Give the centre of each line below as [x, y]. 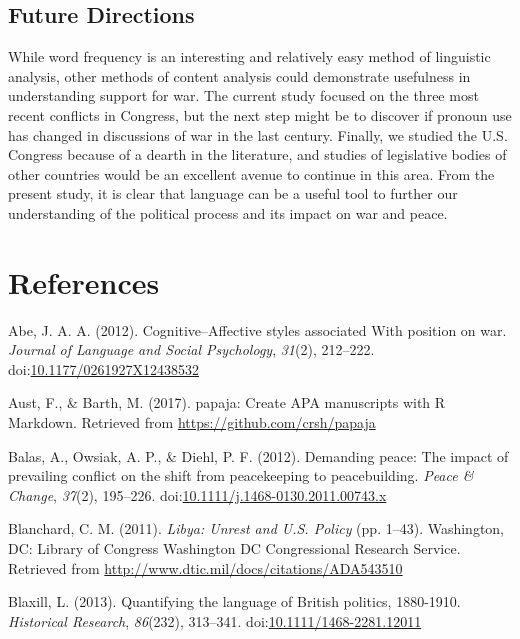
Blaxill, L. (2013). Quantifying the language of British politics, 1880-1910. [234, 601]
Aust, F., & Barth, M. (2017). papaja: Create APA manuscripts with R [227, 402]
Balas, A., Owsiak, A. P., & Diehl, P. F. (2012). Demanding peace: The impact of [258, 455]
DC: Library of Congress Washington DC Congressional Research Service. [234, 548]
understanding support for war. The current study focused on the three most [243, 95]
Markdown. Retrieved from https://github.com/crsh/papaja [192, 422]
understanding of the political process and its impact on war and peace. [228, 212]
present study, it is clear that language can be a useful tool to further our [233, 193]
